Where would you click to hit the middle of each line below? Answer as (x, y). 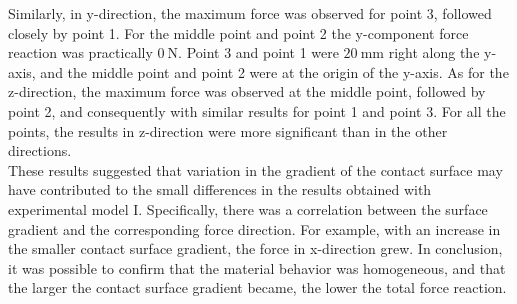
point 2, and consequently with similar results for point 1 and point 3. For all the (257, 110)
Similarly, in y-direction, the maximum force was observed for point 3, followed (250, 13)
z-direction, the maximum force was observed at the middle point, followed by (247, 91)
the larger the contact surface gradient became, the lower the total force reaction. (257, 287)
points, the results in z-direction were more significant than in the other (228, 130)
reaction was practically (80, 52)
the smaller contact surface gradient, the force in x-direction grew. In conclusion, (255, 248)
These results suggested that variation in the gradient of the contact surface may (255, 169)
